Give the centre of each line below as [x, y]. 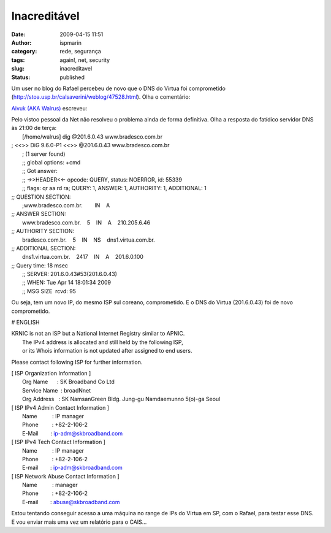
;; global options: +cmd [51, 163]
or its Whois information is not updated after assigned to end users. [107, 351]
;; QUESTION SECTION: [41, 197]
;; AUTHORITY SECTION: [43, 231]
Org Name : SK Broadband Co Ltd [68, 382]
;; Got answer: [40, 171]
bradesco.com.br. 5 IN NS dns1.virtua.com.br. [89, 240]
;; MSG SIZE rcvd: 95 [49, 291]
